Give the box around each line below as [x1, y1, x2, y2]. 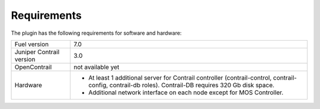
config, [88, 81, 108, 89]
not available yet [73, 62, 120, 71]
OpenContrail [14, 62, 52, 71]
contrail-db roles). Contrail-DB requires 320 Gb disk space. [109, 81, 275, 89]
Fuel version [14, 40, 49, 48]
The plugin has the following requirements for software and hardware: [11, 29, 182, 37]
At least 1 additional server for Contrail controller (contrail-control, [88, 74, 272, 82]
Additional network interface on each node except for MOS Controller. [88, 88, 284, 97]
